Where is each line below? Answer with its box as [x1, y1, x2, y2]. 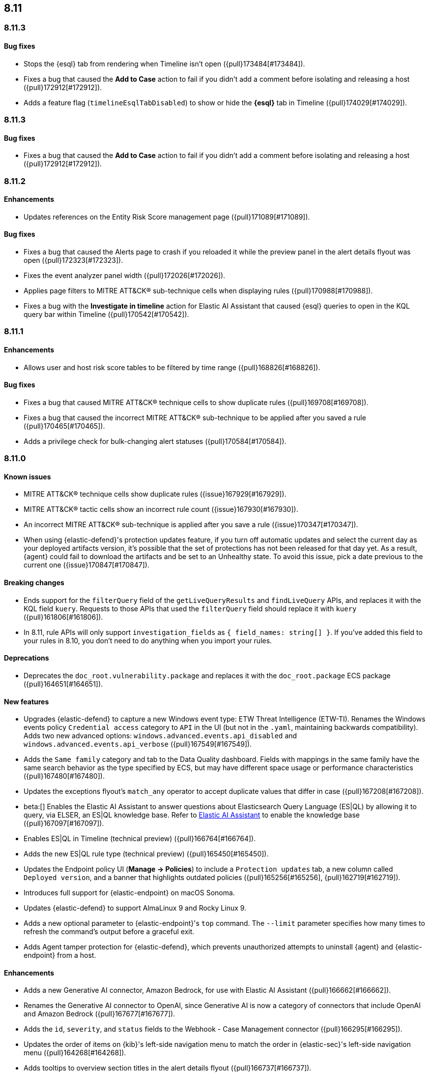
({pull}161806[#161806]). [24, 612, 103, 621]
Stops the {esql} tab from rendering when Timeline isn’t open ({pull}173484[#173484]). [24, 59, 305, 68]
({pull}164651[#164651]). [24, 679, 103, 688]
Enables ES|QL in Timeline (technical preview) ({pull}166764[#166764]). [24, 834, 256, 843]
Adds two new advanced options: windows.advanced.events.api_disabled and [24, 731, 297, 740]
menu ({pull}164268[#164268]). [24, 1048, 126, 1057]
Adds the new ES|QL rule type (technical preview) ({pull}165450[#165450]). [24, 850, 269, 858]
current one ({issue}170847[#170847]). [24, 561, 149, 569]
